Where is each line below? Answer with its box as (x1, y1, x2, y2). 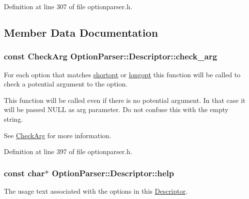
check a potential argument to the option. (4, 79, 128, 89)
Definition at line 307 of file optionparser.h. (4, 1, 132, 11)
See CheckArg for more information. (4, 130, 111, 140)
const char (4, 167, 45, 179)
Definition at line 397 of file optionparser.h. (4, 146, 132, 156)
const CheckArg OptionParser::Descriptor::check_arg (4, 50, 218, 62)
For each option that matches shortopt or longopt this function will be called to (4, 69, 241, 79)
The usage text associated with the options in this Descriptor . (4, 185, 188, 196)
